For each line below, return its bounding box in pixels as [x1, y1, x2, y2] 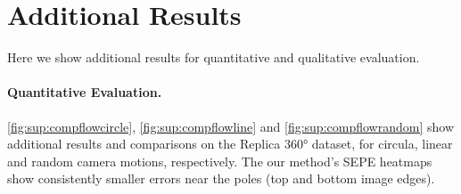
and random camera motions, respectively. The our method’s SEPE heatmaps [7, 151, 432, 170]
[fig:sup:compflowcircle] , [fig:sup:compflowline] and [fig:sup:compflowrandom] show [7, 117, 455, 135]
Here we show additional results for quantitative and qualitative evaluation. [7, 48, 420, 67]
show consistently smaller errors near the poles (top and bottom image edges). [7, 169, 435, 188]
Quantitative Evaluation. [7, 83, 162, 101]
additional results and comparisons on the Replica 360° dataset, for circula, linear [7, 134, 453, 153]
